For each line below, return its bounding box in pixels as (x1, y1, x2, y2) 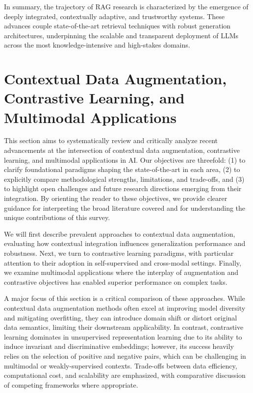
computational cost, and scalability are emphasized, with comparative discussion (4, 370, 246, 380)
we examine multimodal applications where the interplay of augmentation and (4, 267, 239, 277)
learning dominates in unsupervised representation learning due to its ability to (4, 331, 242, 342)
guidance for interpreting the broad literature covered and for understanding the (4, 202, 246, 213)
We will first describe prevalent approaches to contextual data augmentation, (4, 228, 235, 239)
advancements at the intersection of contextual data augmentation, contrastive (4, 145, 240, 155)
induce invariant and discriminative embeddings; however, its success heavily (4, 341, 234, 351)
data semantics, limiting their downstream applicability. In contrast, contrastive (4, 322, 244, 332)
